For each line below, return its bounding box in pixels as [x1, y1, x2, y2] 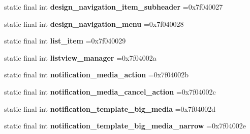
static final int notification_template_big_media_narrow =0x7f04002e [4, 120, 246, 131]
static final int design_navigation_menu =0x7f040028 [4, 18, 184, 29]
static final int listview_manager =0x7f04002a [4, 52, 157, 63]
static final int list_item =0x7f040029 [4, 35, 126, 46]
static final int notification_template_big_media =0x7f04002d [4, 103, 215, 114]
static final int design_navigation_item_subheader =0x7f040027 [4, 2, 223, 12]
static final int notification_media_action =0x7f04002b [4, 69, 189, 80]
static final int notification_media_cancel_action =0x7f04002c [4, 86, 216, 97]
